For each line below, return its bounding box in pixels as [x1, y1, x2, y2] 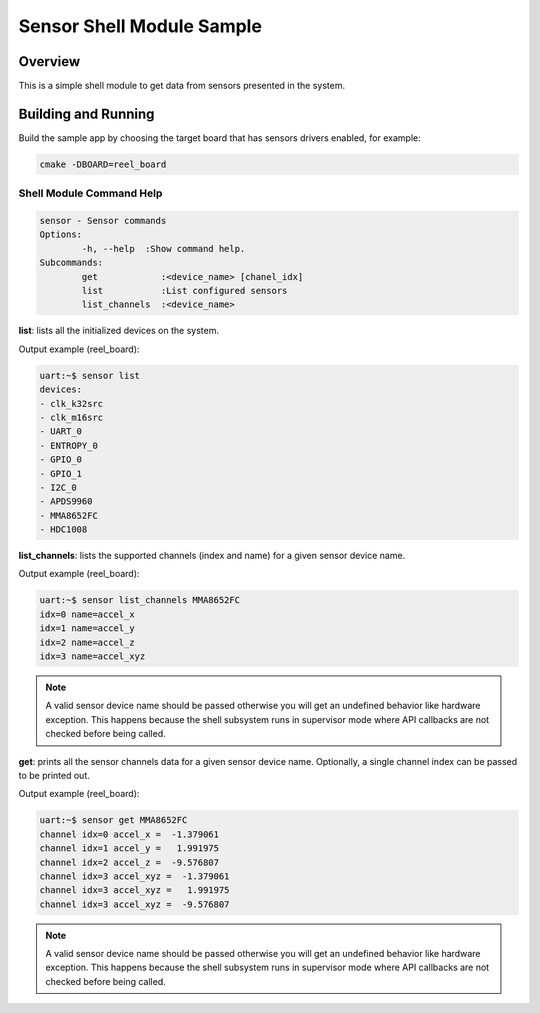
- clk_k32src [39, 398, 104, 409]
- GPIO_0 [39, 454, 83, 465]
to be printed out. [18, 769, 90, 781]
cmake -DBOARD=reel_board [39, 158, 167, 170]
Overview [18, 53, 81, 70]
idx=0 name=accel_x [39, 608, 135, 620]
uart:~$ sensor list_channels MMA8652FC [39, 595, 240, 606]
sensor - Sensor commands [39, 215, 167, 227]
